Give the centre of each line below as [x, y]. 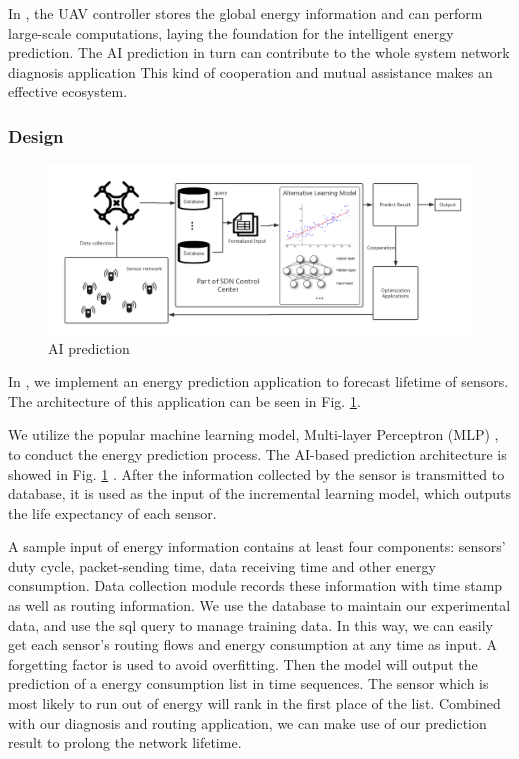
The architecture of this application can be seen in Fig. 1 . [184, 400]
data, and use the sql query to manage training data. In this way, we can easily [250, 624]
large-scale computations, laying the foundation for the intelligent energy [231, 32]
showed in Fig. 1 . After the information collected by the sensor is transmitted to [256, 473]
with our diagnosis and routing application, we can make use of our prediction [247, 722]
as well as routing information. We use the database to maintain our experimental [259, 605]
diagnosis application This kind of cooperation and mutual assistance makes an [250, 71]
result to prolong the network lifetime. [125, 742]
